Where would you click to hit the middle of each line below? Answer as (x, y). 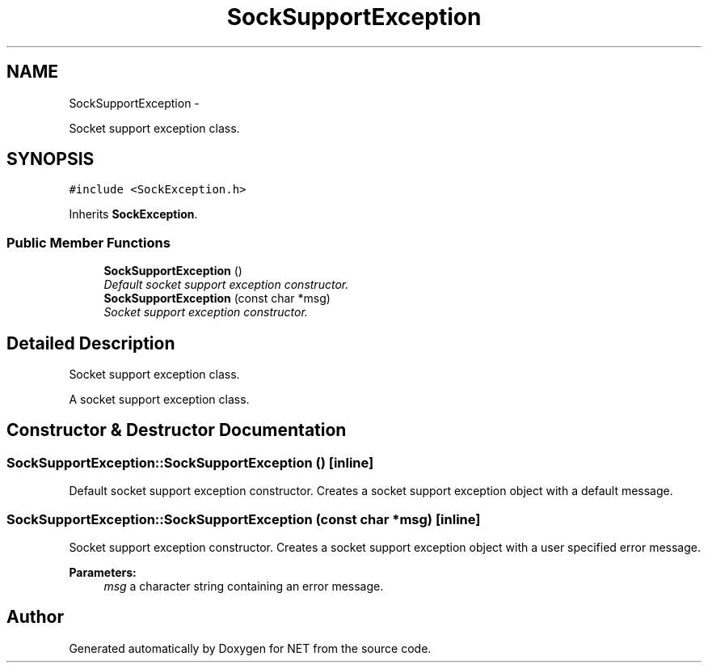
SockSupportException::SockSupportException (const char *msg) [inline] (244, 519)
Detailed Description (91, 343)
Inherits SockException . (133, 214)
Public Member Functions (88, 242)
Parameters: (103, 572)
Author (35, 617)
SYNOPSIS (51, 159)
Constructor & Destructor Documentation (177, 430)
